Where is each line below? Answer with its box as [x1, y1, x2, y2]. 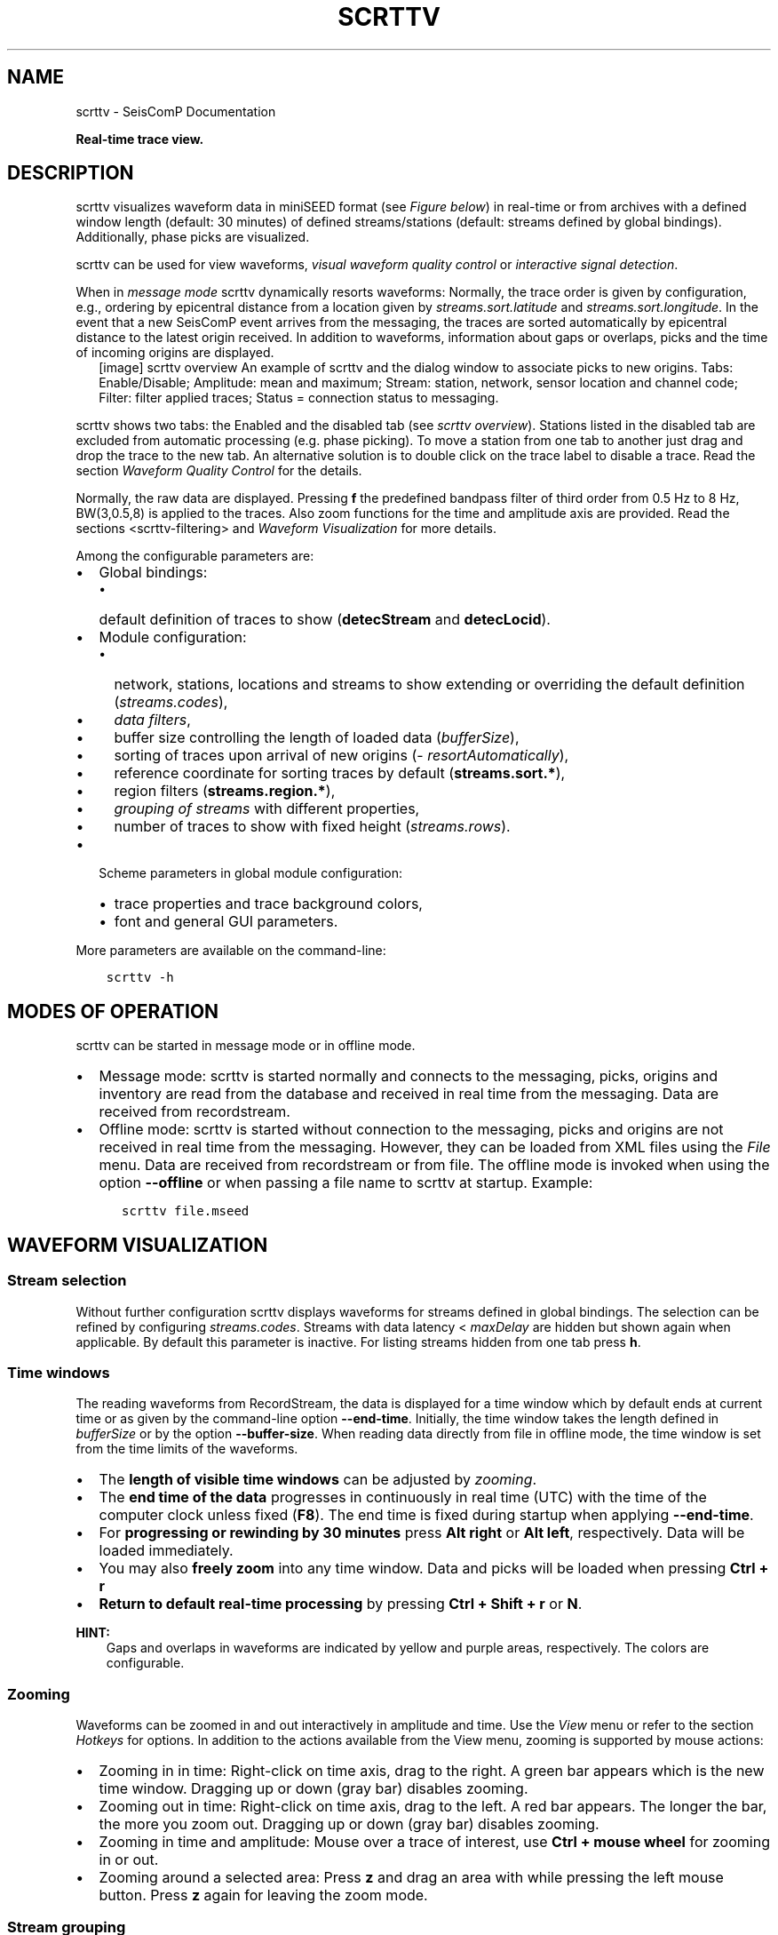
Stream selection [7, 1271, 127, 1290]
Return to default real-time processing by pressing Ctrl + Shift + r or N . [99, 1595, 583, 1613]
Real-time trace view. [75, 131, 204, 147]
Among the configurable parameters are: [75, 548, 314, 564]
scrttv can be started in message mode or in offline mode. [75, 1038, 416, 1054]
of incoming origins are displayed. [75, 345, 274, 361]
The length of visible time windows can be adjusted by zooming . [99, 1470, 537, 1489]
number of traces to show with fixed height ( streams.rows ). [114, 817, 511, 836]
